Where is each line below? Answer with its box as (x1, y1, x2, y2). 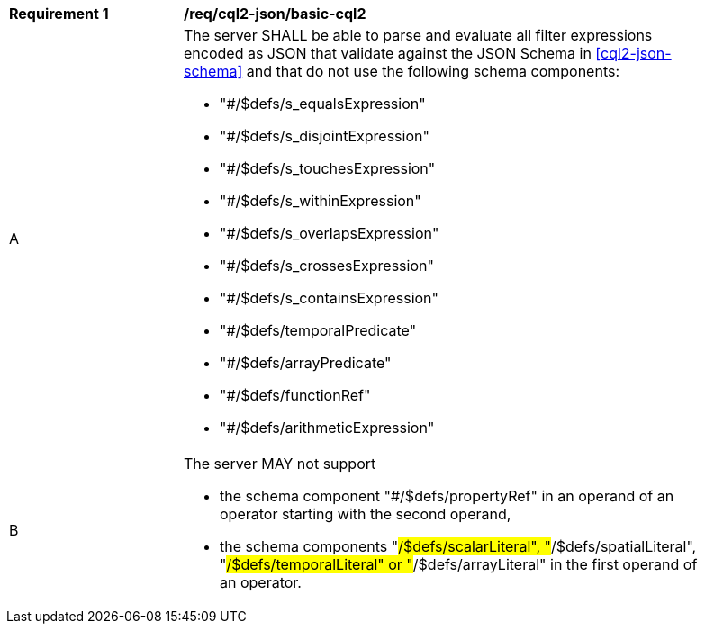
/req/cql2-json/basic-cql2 (184, 5, 366, 23)
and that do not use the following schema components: (246, 62, 620, 80)
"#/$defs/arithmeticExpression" (220, 419, 435, 437)
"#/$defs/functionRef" (220, 386, 371, 404)
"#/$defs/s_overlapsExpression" (220, 224, 439, 242)
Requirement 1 (9, 5, 109, 23)
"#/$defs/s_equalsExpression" (220, 95, 426, 113)
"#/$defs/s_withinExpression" (220, 192, 421, 210)
